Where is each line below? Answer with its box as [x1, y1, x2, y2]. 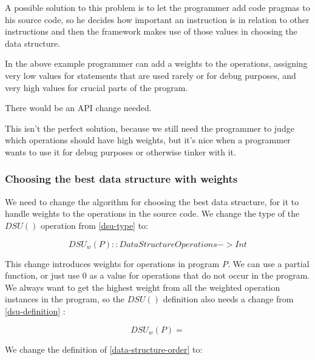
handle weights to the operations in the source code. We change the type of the [5, 207, 300, 220]
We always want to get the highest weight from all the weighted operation [5, 280, 280, 293]
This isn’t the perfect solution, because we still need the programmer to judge [5, 121, 294, 134]
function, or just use [5, 269, 80, 282]
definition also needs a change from [163, 293, 294, 305]
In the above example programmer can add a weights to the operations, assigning [5, 57, 308, 70]
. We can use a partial [227, 257, 310, 270]
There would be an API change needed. [5, 101, 152, 114]
